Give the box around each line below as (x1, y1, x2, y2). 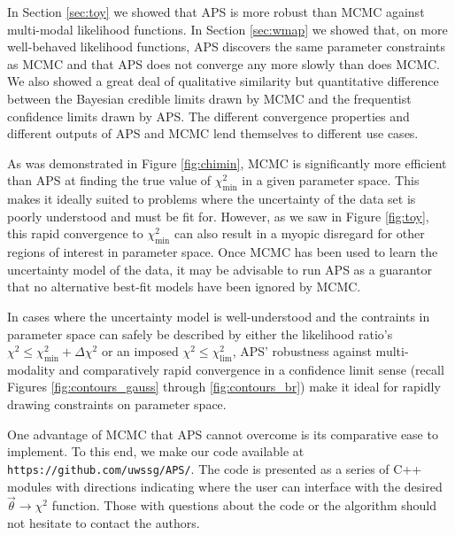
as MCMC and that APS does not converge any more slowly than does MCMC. (7, 54, 441, 73)
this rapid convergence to (7, 224, 143, 243)
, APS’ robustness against (232, 342, 372, 361)
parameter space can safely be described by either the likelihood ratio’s (7, 324, 393, 343)
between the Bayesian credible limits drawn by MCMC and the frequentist (7, 89, 412, 107)
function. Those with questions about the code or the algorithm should (51, 496, 437, 515)
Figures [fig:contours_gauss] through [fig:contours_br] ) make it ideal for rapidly (7, 377, 441, 396)
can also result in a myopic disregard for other (174, 224, 425, 243)
